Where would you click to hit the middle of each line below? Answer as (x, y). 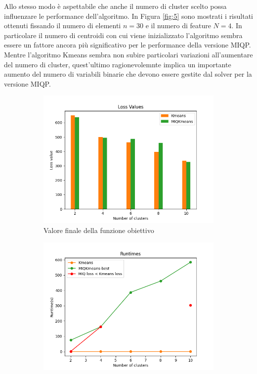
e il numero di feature (178, 25)
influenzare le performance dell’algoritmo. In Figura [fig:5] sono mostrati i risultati (128, 16)
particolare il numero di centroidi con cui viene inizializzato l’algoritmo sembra (123, 35)
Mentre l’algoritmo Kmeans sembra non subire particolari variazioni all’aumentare (128, 54)
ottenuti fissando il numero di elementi (63, 25)
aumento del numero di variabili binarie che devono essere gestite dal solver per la (128, 74)
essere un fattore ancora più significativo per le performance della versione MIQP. (128, 45)
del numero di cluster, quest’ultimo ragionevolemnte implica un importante (118, 64)
